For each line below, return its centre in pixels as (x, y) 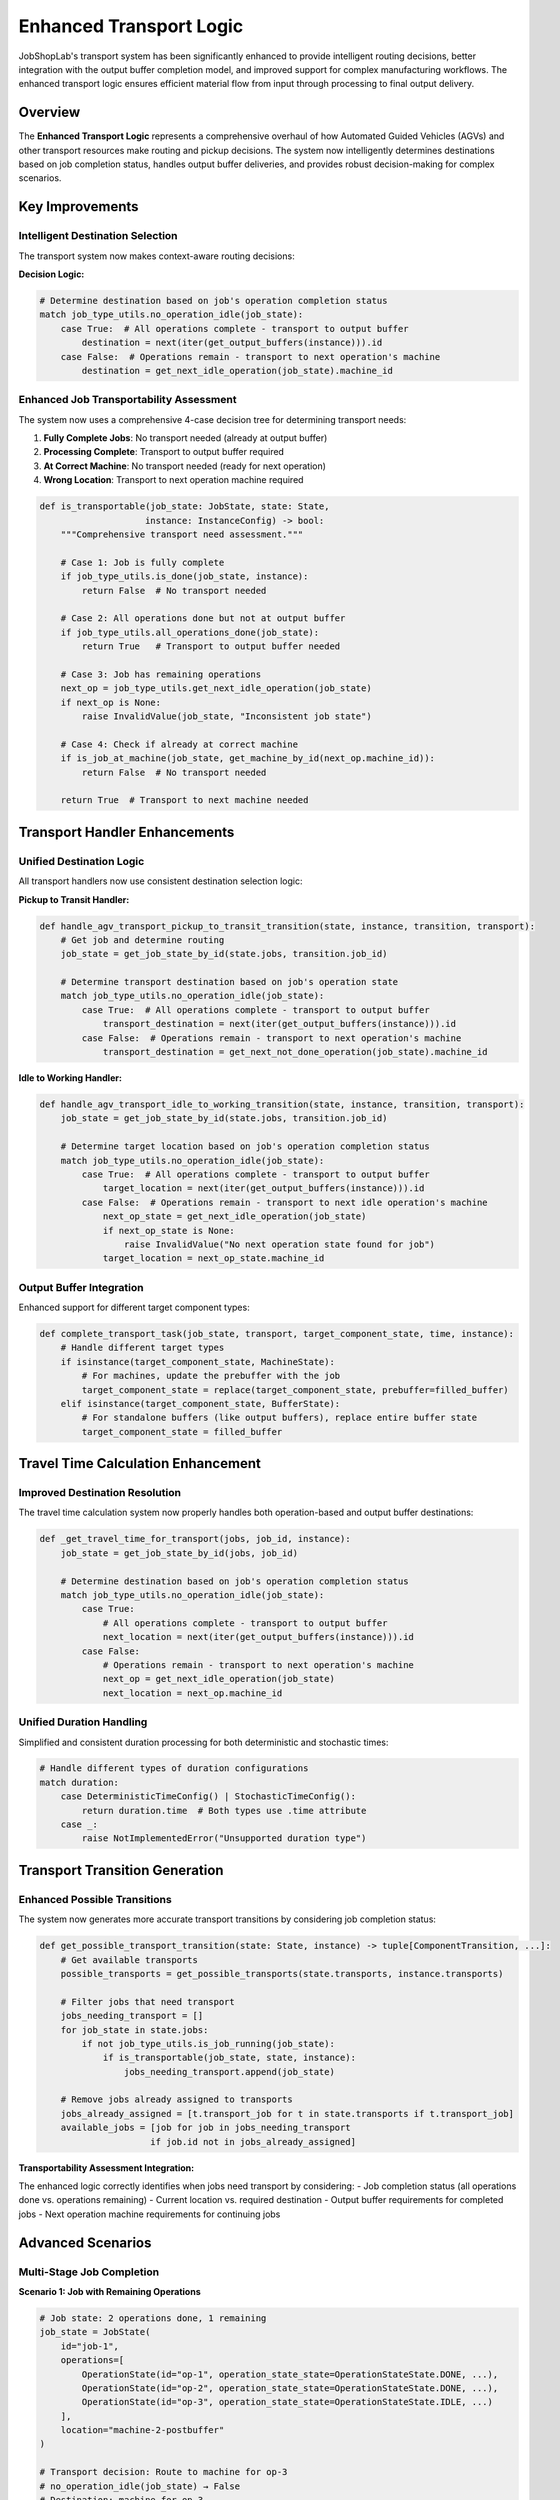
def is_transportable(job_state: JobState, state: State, (184, 506)
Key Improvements (78, 206)
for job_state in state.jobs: (134, 2029)
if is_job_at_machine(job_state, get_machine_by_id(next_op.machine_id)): (247, 758)
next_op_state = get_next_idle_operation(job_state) (234, 1216)
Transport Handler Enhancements (126, 831)
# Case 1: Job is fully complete (142, 562)
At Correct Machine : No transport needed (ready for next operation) (185, 466)
